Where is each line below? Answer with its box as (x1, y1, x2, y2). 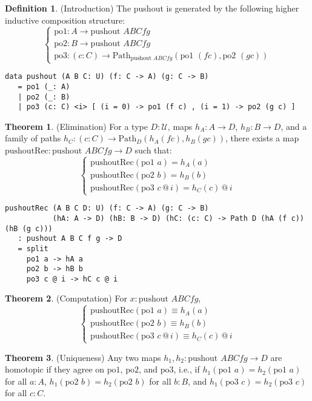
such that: (134, 144, 172, 157)
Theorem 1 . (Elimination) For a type (5, 120, 148, 132)
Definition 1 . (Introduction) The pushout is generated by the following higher (5, 2, 299, 14)
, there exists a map (225, 132, 299, 144)
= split (18, 244, 48, 253)
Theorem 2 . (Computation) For (5, 292, 127, 305)
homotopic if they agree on (5, 363, 105, 376)
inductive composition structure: (5, 13, 125, 26)
